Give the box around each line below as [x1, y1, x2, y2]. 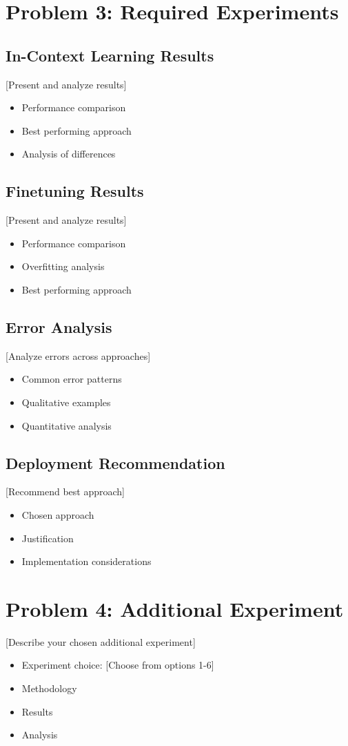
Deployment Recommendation [6, 452, 225, 473]
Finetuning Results [6, 180, 144, 202]
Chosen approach [21, 507, 94, 522]
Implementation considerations [21, 554, 152, 568]
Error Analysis [6, 316, 112, 337]
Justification [21, 530, 74, 545]
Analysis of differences [21, 146, 116, 161]
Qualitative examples [21, 394, 111, 409]
